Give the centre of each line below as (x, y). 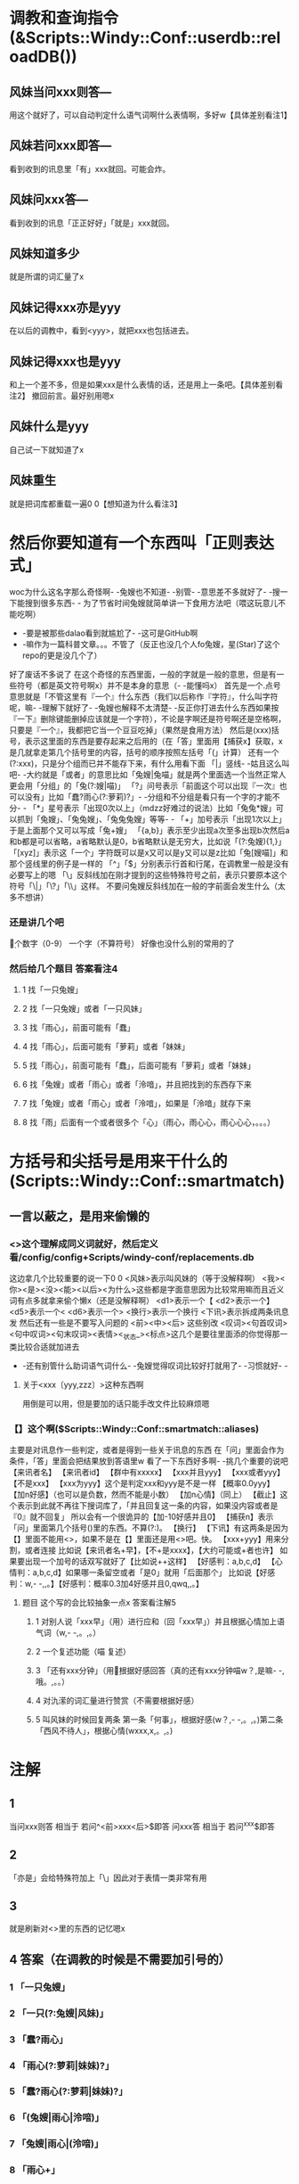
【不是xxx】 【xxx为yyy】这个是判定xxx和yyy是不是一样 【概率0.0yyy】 (142, 1483)
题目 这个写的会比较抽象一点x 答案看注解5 (99, 1603)
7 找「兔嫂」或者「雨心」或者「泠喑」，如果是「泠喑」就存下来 (137, 1104)
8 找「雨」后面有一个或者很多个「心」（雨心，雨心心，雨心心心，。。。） (149, 1122)
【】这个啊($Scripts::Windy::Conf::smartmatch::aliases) (134, 1429)
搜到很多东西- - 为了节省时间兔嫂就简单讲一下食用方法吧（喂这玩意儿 (151, 603)
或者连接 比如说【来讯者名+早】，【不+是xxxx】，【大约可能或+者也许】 (151, 1550)
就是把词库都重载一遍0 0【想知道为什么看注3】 (96, 504)
